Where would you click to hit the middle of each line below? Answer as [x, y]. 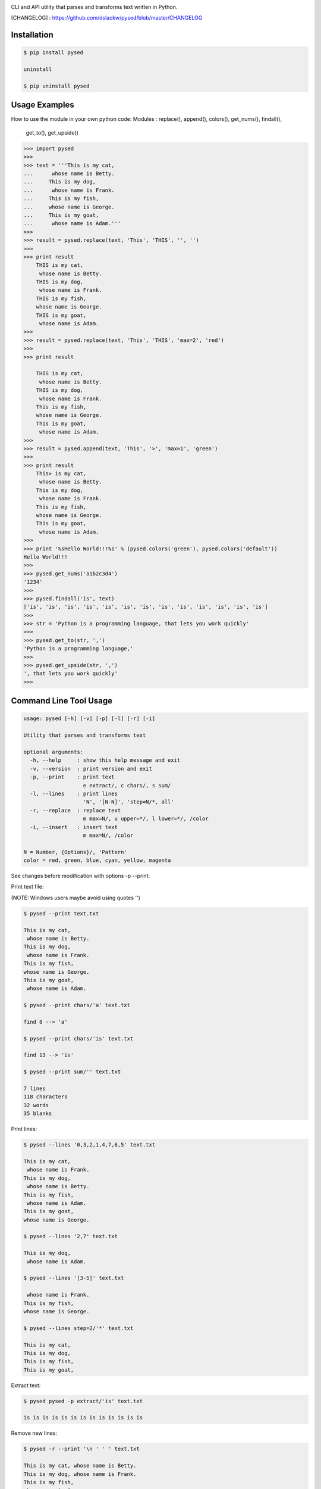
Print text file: [27, 887]
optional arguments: [53, 752]
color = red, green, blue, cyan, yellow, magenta [97, 860]
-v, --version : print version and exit [91, 769]
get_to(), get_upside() [52, 133]
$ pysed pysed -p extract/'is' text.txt [83, 1401]
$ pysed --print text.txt [61, 913]
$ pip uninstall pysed [56, 86]
